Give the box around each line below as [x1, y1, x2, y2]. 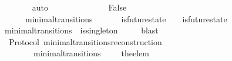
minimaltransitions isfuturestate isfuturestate [25, 12, 227, 25]
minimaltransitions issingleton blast [4, 24, 159, 36]
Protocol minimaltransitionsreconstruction [8, 35, 162, 48]
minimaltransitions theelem [33, 47, 149, 59]
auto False [32, 1, 127, 13]
